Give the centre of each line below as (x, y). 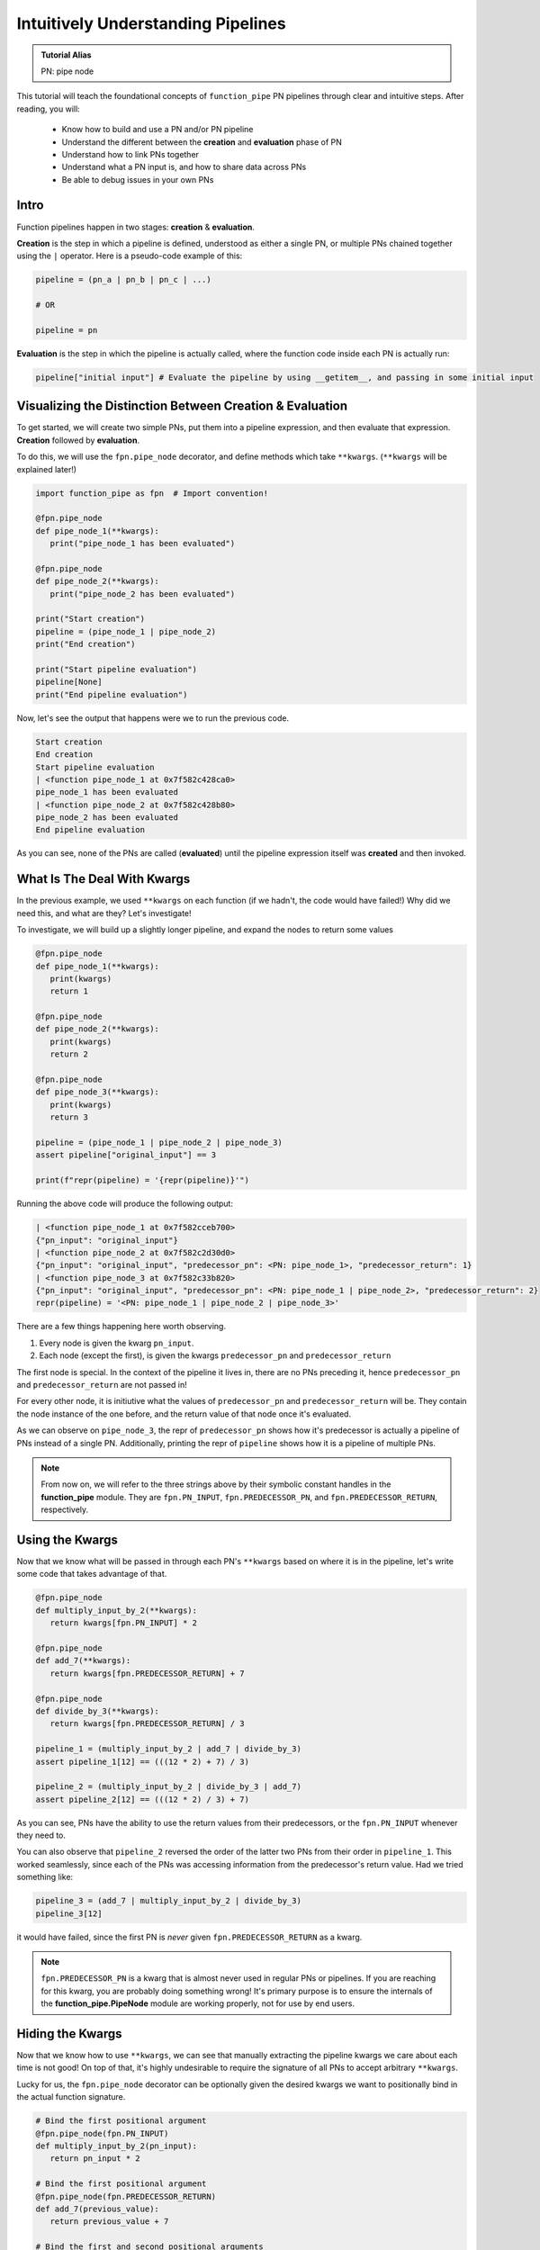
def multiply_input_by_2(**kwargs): (117, 1610)
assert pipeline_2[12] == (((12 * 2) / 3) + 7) (142, 1799)
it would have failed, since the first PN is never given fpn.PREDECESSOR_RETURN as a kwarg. (189, 1937)
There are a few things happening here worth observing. (121, 1327)
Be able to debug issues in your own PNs (138, 179)
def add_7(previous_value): (97, 2209)
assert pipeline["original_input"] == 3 (126, 1155)
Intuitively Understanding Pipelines (152, 23)
